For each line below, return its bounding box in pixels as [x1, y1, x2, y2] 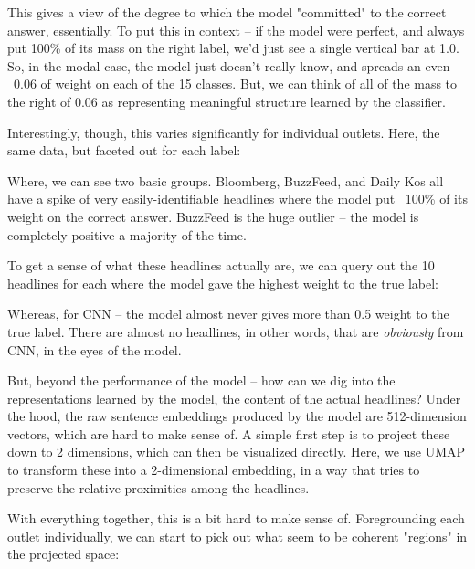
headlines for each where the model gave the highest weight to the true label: [7, 273, 438, 292]
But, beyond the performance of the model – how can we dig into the [7, 371, 396, 390]
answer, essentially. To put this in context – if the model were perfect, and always [7, 20, 465, 39]
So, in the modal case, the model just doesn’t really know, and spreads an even [7, 56, 450, 75]
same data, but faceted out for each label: [7, 141, 241, 160]
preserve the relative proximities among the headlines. [7, 478, 310, 497]
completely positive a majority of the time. [7, 225, 247, 244]
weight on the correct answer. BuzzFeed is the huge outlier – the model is [7, 206, 419, 226]
